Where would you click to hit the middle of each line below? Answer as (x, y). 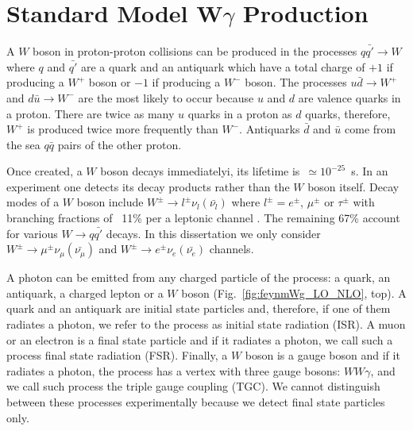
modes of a (33, 202)
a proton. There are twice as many (91, 113)
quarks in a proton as (240, 113)
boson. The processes (296, 82)
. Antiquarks (270, 129)
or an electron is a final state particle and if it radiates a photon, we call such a (200, 339)
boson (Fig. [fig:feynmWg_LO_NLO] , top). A (294, 292)
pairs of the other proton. (120, 144)
